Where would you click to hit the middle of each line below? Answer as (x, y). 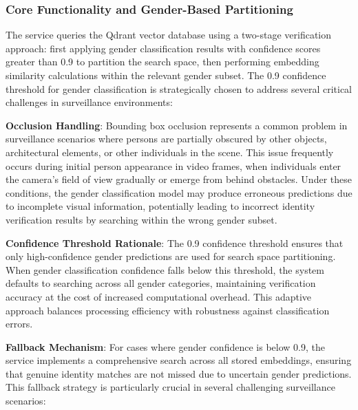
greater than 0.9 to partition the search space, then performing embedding (162, 62)
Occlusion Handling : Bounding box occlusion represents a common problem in (177, 125)
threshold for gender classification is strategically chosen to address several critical (179, 88)
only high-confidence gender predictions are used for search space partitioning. (171, 256)
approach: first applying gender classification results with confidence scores (163, 48)
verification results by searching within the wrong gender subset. (141, 219)
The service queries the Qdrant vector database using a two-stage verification (169, 35)
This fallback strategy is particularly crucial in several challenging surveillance (170, 387)
